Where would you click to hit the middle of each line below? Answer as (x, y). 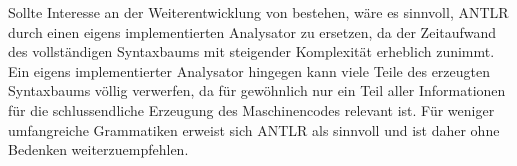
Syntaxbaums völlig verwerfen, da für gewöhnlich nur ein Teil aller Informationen (257, 90)
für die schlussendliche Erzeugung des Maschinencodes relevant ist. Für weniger (251, 109)
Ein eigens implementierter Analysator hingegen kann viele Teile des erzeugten (249, 70)
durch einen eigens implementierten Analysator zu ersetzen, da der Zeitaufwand (252, 31)
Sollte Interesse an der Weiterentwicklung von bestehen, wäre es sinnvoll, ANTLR (258, 12)
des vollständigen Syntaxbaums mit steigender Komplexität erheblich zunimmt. (251, 51)
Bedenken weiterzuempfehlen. (98, 149)
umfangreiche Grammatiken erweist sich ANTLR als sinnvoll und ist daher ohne (254, 129)
